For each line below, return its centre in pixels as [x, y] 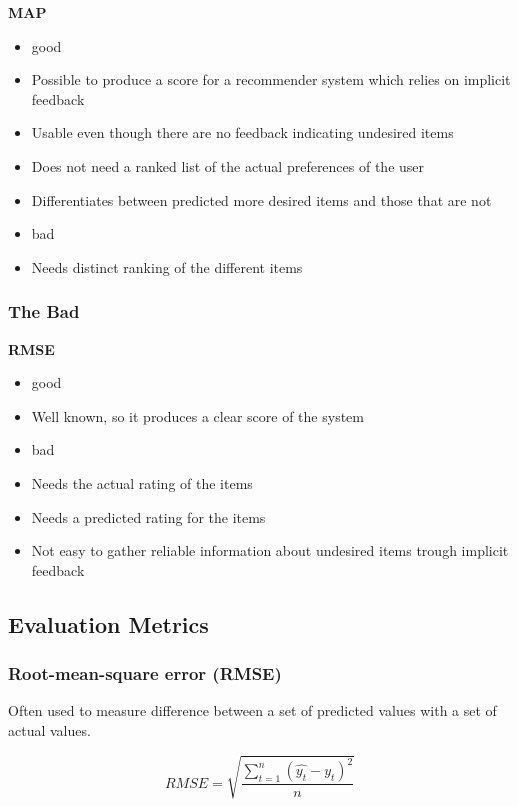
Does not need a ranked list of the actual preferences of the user [228, 165]
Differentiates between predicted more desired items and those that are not [261, 199]
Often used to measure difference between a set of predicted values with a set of [252, 710]
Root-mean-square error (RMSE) [145, 673]
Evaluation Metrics [108, 623]
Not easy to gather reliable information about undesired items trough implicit [270, 550]
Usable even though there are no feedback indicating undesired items [242, 132]
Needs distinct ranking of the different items [167, 266]
